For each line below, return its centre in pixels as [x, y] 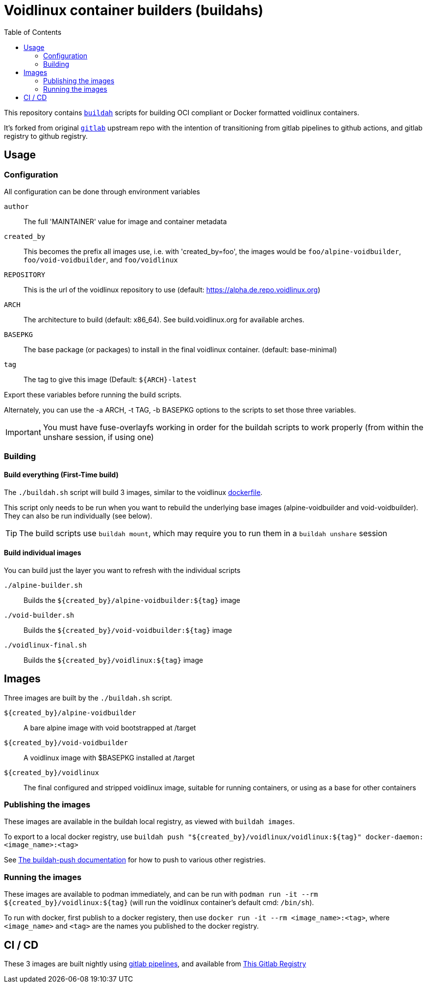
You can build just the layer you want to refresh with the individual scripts [122, 570]
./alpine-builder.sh [43, 585]
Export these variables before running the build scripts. [93, 394]
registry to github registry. [46, 136]
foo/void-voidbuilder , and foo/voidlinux [101, 260]
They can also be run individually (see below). [78, 516]
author [16, 206]
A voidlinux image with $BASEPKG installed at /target [109, 757]
